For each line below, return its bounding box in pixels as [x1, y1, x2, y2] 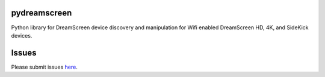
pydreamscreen [11, 8, 72, 18]
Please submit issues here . [11, 63, 78, 70]
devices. [11, 32, 32, 39]
